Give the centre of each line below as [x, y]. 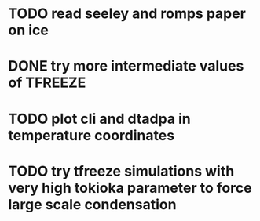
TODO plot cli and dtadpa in [99, 119]
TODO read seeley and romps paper [127, 14]
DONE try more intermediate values [126, 66]
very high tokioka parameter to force [130, 188]
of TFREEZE [47, 83]
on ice [28, 30]
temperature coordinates [92, 135]
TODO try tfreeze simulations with [121, 171]
